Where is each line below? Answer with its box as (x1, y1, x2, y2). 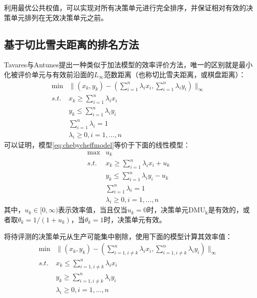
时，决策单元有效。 (103, 214, 166, 224)
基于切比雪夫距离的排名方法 (4, 36, 139, 51)
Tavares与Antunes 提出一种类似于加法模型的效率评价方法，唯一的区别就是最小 (4, 59, 253, 70)
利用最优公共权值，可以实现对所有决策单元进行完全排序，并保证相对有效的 (4, 2, 246, 12)
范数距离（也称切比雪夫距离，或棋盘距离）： (104, 69, 246, 79)
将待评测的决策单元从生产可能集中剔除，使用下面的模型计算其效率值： (4, 231, 232, 241)
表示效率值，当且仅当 (58, 204, 128, 215)
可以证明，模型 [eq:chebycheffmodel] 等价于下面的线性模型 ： (4, 140, 190, 150)
